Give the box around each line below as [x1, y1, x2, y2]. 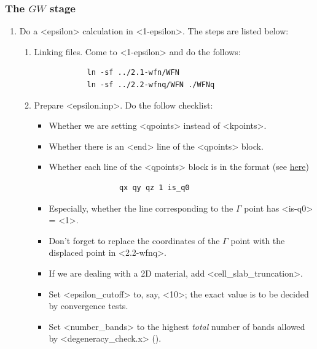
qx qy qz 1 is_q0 [119, 183, 190, 192]
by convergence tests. [49, 299, 128, 312]
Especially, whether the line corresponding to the [49, 201, 233, 214]
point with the [230, 234, 285, 247]
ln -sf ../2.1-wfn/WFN [87, 68, 179, 77]
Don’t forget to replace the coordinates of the [49, 234, 220, 247]
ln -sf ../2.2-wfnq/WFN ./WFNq [87, 80, 215, 89]
